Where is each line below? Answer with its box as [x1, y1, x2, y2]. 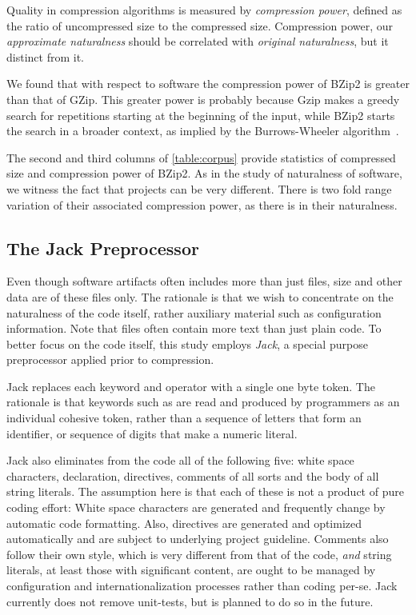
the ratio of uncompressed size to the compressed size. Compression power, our [6, 17, 393, 34]
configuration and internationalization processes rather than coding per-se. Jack [6, 577, 398, 594]
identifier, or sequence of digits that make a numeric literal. [6, 425, 298, 441]
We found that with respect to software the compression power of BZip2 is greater [6, 75, 410, 92]
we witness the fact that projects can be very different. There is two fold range [6, 180, 392, 197]
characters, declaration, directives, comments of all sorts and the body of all [6, 467, 379, 484]
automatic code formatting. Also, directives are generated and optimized [6, 514, 362, 531]
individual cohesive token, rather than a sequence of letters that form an [6, 409, 362, 426]
